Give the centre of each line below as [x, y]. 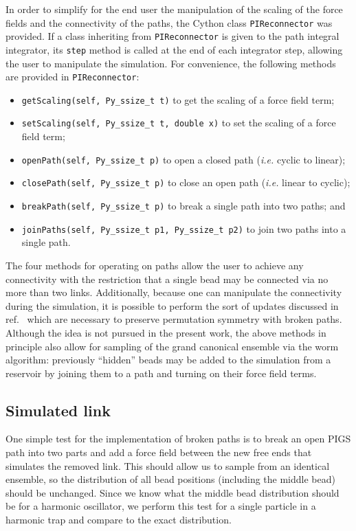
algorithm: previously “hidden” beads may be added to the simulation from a [168, 360]
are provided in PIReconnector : [73, 77]
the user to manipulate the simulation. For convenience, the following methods [171, 63]
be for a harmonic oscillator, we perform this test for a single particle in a [161, 506]
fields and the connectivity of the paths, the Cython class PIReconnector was [169, 22]
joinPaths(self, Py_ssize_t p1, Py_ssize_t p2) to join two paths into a [184, 228]
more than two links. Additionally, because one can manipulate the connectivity [174, 292]
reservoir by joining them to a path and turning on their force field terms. [161, 373]
